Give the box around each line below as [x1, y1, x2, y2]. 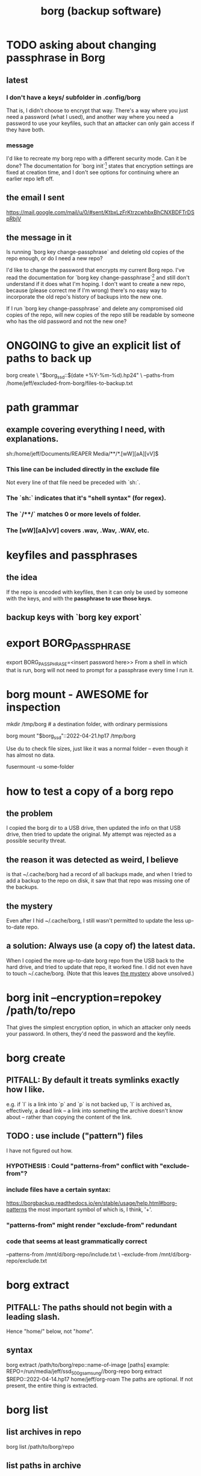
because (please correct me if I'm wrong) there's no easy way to [6, 287, 167, 294]
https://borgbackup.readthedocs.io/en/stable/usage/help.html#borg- [6, 1199, 178, 1206]
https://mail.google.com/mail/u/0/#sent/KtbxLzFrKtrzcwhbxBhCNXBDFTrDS [6, 208, 194, 215]
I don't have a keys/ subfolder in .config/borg [6, 93, 141, 101]
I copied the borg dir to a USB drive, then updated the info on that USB [6, 824, 181, 832]
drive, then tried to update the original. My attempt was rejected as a [6, 831, 176, 838]
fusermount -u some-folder [6, 763, 75, 771]
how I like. [6, 1084, 45, 1095]
